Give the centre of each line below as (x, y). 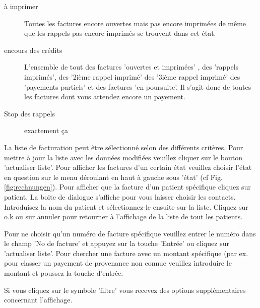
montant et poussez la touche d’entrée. (64, 273)
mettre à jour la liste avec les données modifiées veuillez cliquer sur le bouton (123, 157)
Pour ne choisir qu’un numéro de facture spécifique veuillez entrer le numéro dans (130, 233)
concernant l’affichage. (38, 300)
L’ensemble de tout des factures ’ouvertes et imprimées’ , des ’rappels (132, 67)
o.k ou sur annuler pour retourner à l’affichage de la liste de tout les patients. (123, 217)
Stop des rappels (29, 113)
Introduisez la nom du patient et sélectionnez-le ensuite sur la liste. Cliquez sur (126, 206)
